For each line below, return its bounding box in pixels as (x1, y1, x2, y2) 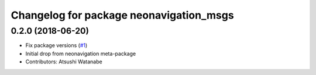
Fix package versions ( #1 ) (25, 42, 88, 49)
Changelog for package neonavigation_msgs (11, 9, 234, 22)
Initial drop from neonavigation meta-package (25, 50, 136, 57)
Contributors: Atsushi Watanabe (25, 58, 102, 65)
